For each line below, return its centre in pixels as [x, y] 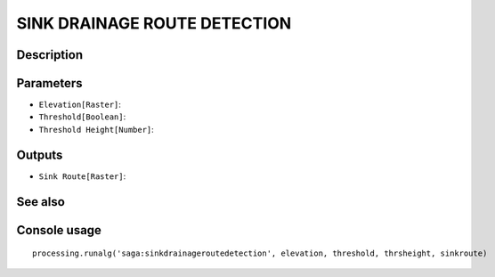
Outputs [40, 155]
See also [41, 202]
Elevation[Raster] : [80, 105]
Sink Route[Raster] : [82, 176]
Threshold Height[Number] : [97, 129]
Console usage [59, 230]
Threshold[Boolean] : [82, 117]
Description [50, 55]
